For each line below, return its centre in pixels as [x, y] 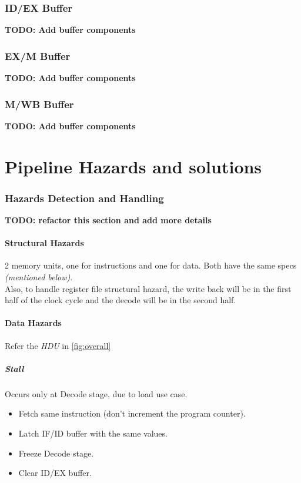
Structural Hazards [44, 243]
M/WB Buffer [39, 104]
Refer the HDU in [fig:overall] [58, 345]
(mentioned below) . [39, 277]
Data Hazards [33, 323]
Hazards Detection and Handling [84, 198]
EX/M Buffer [38, 56]
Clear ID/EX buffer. [55, 473]
